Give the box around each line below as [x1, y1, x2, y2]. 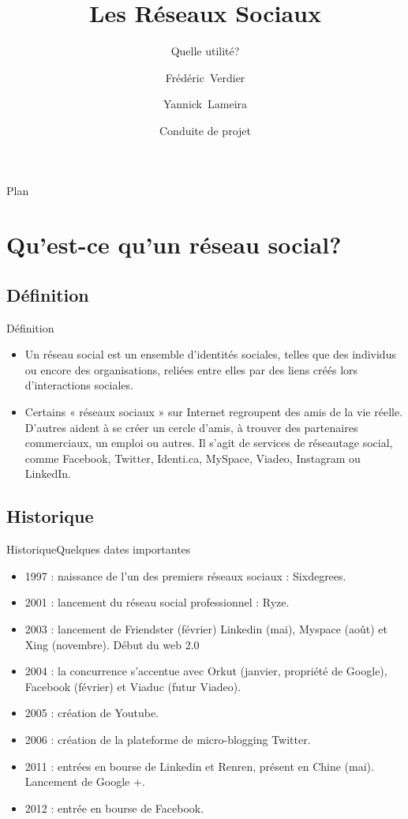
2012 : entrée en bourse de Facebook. [24, 799, 204, 816]
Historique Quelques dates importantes [6, 541, 191, 558]
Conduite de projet [159, 122, 251, 138]
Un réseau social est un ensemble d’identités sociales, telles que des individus [24, 346, 396, 363]
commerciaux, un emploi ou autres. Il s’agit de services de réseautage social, [24, 434, 393, 451]
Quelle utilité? [170, 43, 240, 59]
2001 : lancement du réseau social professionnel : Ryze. [24, 594, 290, 610]
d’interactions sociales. [24, 377, 133, 393]
